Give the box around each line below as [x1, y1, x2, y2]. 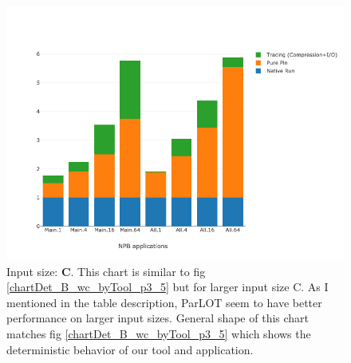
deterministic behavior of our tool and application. [6, 341, 254, 357]
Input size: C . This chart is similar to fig [6, 262, 206, 279]
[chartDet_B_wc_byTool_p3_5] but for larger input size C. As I [6, 278, 329, 295]
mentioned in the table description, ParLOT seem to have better [6, 294, 322, 310]
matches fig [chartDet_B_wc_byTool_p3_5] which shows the [6, 325, 311, 341]
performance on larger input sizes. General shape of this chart [6, 310, 310, 326]
